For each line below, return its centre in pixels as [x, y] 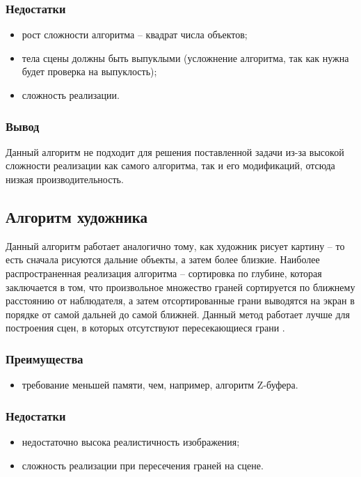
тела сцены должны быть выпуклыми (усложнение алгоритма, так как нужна [185, 57]
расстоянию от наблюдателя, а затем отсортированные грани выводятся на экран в [180, 300]
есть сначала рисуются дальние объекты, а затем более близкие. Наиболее [163, 259]
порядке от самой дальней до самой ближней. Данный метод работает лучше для [178, 314]
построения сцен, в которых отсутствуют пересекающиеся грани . [145, 328]
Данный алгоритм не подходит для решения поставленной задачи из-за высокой [175, 151]
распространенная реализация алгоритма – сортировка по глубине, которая [164, 273]
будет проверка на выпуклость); [89, 71]
